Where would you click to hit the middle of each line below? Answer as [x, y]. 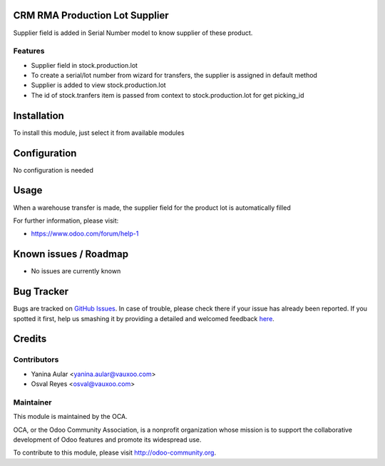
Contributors [36, 360]
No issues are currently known [76, 271]
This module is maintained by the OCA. [70, 417]
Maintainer [32, 402]
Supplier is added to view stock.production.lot [99, 85]
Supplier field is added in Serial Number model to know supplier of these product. [133, 33]
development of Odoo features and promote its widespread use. [107, 440]
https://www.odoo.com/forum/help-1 [85, 234]
